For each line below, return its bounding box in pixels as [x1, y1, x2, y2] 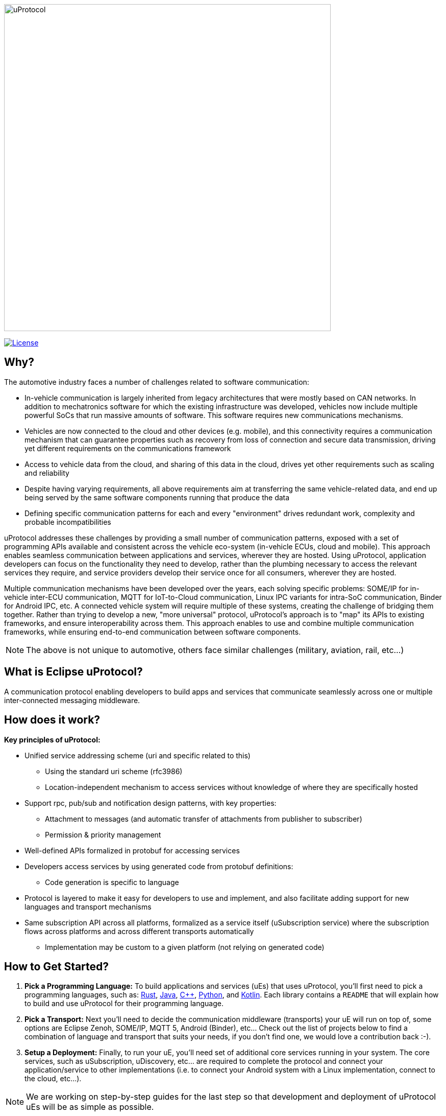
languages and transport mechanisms [24, 902, 152, 911]
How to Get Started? [4, 960, 109, 973]
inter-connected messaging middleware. [4, 695, 140, 705]
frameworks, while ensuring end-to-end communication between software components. [4, 627, 301, 636]
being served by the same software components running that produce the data [24, 493, 290, 502]
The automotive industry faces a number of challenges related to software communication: [4, 377, 309, 386]
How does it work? [4, 713, 101, 727]
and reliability [24, 468, 69, 477]
